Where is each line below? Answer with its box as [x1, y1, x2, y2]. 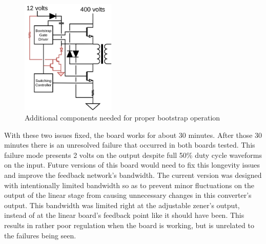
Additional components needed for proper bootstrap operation [25, 112, 220, 123]
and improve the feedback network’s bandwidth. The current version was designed [4, 170, 262, 180]
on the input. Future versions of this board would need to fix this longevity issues [4, 159, 260, 170]
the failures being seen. [4, 230, 76, 240]
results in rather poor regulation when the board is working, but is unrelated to [4, 220, 254, 230]
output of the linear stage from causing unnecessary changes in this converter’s [4, 190, 252, 200]
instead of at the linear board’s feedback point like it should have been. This [4, 210, 244, 220]
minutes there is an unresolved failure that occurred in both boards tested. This [4, 139, 255, 150]
